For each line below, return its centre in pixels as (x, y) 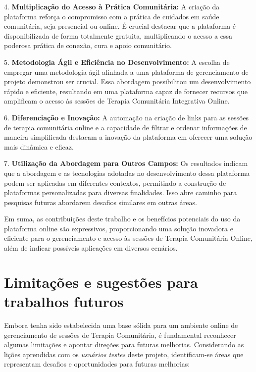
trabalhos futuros (64, 301)
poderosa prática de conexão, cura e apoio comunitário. (88, 45)
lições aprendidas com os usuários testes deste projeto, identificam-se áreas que (124, 354)
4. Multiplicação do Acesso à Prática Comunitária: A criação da (112, 6)
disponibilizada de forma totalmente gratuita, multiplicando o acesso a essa (118, 35)
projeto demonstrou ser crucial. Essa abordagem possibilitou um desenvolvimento (128, 81)
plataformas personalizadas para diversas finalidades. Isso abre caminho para (121, 192)
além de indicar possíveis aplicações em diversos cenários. (91, 248)
